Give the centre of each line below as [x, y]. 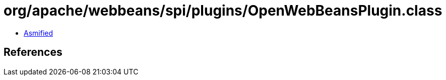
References [33, 52]
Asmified [39, 33]
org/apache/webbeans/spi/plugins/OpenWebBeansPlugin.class [223, 11]
